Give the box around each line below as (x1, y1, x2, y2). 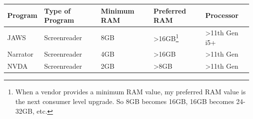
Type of (44, 5, 71, 15)
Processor (205, 10, 239, 20)
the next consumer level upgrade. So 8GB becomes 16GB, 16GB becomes (15, 96, 234, 106)
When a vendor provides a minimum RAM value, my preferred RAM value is (15, 87, 246, 97)
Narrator (7, 49, 34, 59)
